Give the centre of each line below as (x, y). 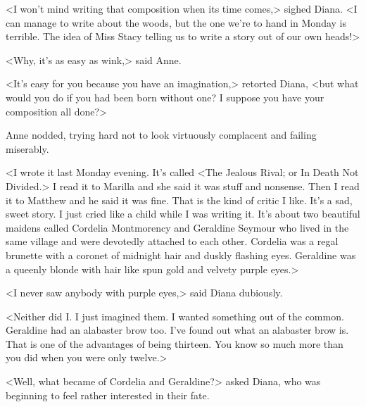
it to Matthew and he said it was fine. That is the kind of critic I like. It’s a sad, (179, 200)
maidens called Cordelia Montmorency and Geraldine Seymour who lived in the (177, 227)
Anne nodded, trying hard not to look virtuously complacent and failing (161, 135)
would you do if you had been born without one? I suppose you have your (165, 97)
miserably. (27, 148)
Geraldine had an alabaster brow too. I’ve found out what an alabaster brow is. (177, 330)
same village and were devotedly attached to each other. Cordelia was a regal (172, 241)
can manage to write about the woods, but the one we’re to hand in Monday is (176, 22)
